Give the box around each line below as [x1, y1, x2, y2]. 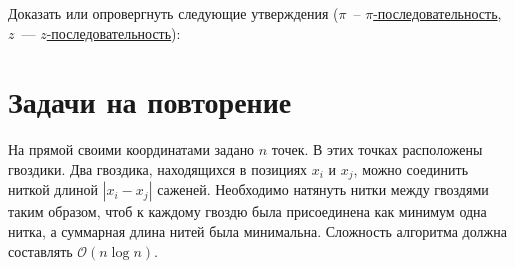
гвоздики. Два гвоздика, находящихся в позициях [8, 158, 308, 179]
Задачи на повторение [8, 81, 292, 122]
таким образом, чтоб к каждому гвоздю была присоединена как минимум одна [8, 201, 487, 222]
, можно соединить [353, 158, 469, 179]
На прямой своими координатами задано [8, 139, 255, 160]
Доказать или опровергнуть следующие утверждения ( [8, 3, 339, 23]
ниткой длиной [8, 179, 98, 200]
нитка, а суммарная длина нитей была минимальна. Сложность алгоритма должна [8, 220, 507, 241]
